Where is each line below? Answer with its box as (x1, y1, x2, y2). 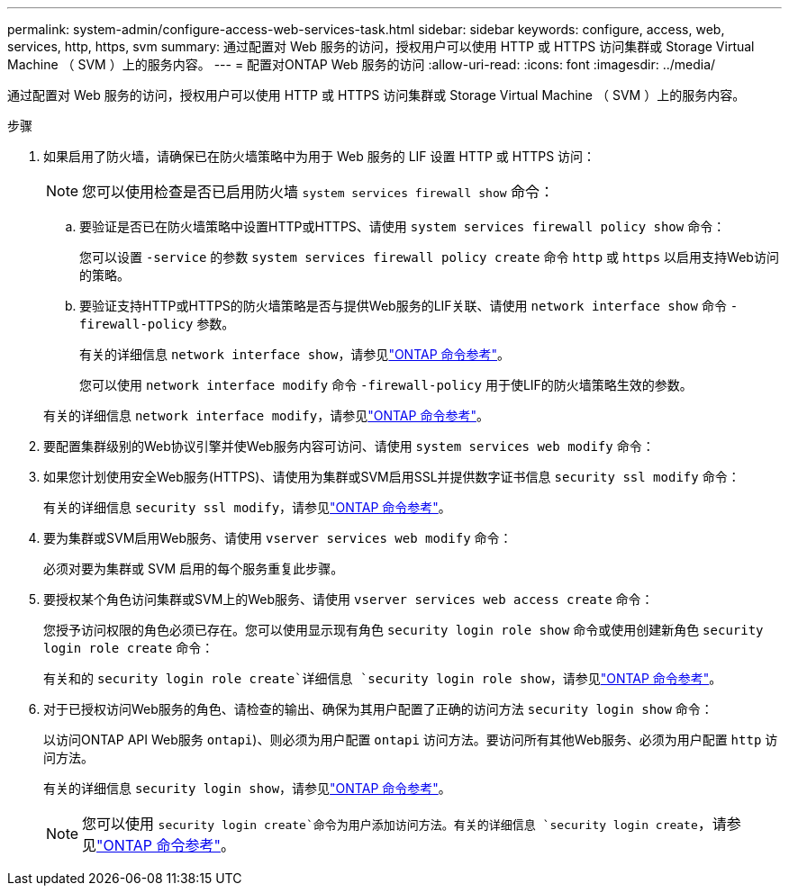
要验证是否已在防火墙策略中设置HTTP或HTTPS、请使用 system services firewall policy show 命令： (79, 219, 726, 234)
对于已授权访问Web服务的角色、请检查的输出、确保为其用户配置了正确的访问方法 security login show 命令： (43, 701, 713, 717)
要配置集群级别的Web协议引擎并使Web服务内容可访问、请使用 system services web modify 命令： (43, 438, 655, 454)
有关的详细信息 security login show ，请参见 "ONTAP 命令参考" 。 (43, 780, 451, 796)
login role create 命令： (43, 640, 214, 655)
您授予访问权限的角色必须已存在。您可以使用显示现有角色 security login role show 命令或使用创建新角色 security (43, 622, 764, 637)
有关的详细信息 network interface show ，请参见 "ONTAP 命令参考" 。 (79, 347, 511, 362)
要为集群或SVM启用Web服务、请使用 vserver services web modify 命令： (43, 530, 512, 546)
